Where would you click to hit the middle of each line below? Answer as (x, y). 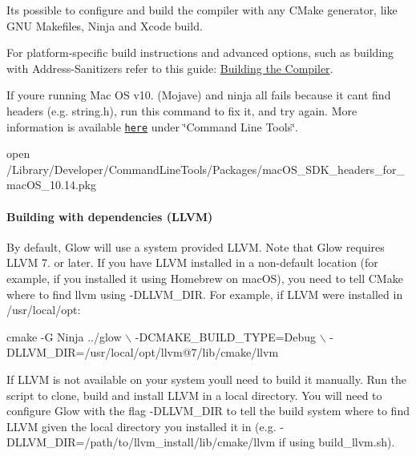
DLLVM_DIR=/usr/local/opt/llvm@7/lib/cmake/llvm (143, 352)
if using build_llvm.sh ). (337, 442)
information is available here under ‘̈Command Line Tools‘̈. (152, 126)
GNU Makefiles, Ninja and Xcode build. (105, 25)
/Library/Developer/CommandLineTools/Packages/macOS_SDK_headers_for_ (206, 169)
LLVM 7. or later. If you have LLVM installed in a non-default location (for (192, 262)
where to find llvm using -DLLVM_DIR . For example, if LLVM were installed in (205, 294)
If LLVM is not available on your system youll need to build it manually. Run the (207, 379)
